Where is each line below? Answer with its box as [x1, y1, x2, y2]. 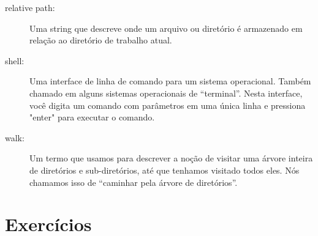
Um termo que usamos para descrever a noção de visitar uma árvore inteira [29, 152, 313, 164]
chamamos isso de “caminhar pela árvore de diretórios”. [29, 175, 238, 188]
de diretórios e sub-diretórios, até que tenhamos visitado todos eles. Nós [29, 163, 300, 176]
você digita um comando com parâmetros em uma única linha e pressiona [29, 98, 306, 111]
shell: [5, 54, 25, 67]
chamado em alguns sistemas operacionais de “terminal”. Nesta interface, [29, 86, 303, 99]
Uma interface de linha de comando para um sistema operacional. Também [29, 75, 311, 87]
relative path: [5, 1, 55, 13]
